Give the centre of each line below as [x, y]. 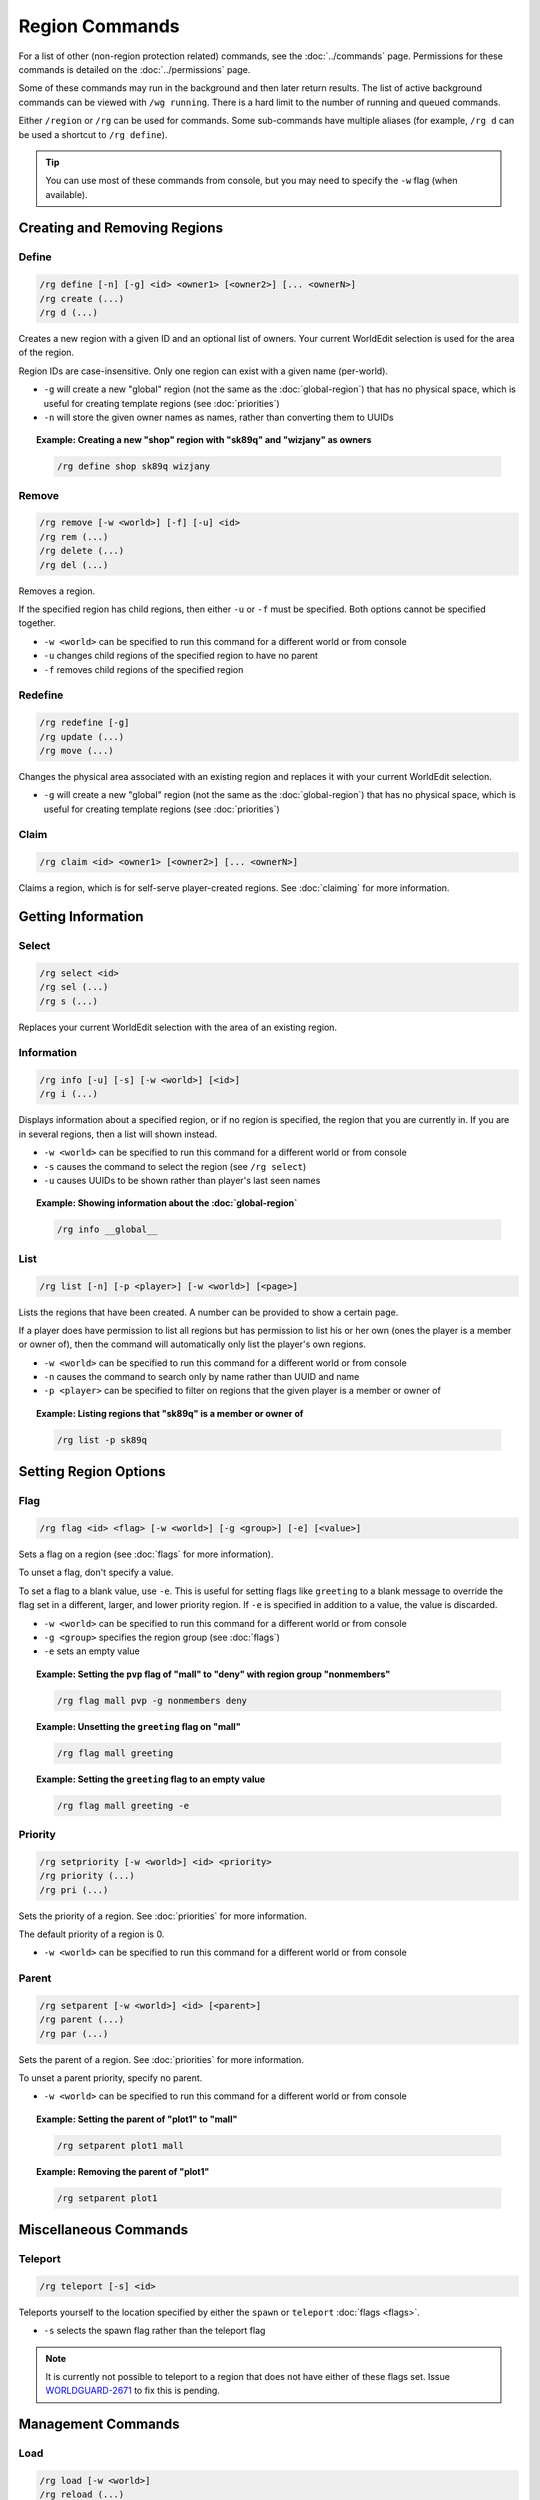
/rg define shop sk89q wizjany [133, 466]
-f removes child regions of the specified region [143, 669]
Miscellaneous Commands [103, 2230]
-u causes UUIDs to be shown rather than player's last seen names [182, 1181]
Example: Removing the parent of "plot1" [123, 2171]
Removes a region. [57, 591]
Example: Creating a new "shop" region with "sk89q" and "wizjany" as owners [204, 440]
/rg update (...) [82, 736]
